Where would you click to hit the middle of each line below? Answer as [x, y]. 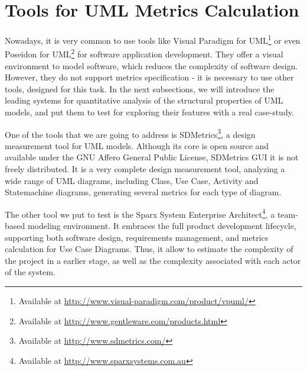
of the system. [30, 272]
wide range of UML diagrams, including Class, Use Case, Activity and [132, 180]
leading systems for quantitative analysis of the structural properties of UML [144, 100]
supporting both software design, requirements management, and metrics [137, 237]
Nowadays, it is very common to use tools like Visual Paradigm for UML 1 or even [153, 39]
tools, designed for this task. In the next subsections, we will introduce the [140, 88]
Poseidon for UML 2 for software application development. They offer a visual [144, 53]
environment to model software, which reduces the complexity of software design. [151, 65]
